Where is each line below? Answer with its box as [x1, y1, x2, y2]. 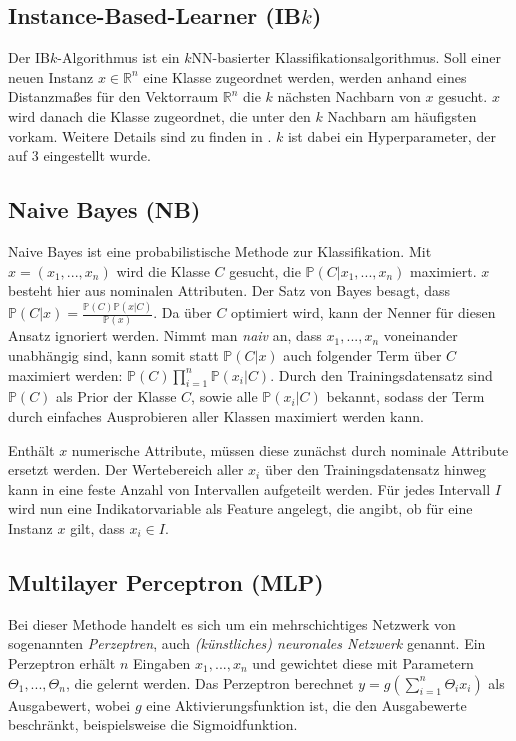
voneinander [383, 325, 458, 346]
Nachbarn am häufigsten [327, 105, 477, 126]
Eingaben [133, 652, 191, 673]
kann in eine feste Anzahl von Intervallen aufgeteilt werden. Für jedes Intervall [8, 478, 491, 499]
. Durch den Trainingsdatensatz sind [270, 364, 493, 385]
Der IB [8, 47, 51, 68]
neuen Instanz [8, 66, 94, 87]
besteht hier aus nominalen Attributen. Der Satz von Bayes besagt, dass [8, 280, 450, 301]
